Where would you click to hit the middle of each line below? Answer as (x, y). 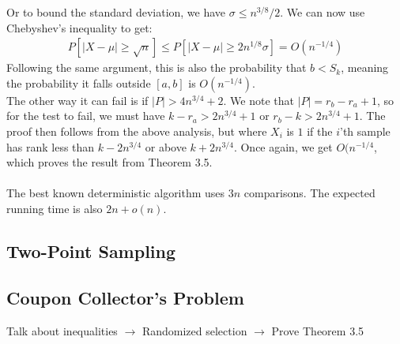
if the (320, 131)
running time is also (55, 208)
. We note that (258, 100)
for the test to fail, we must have (86, 116)
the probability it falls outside (79, 82)
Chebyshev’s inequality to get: (79, 27)
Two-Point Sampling (91, 251)
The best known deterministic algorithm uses (116, 193)
